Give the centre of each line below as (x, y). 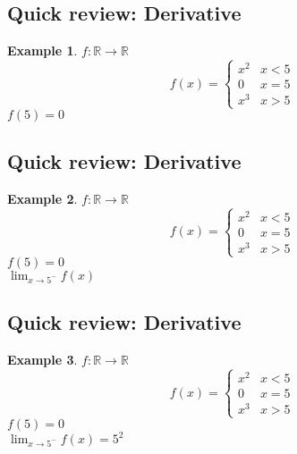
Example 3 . (42, 360)
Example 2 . (42, 198)
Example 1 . (42, 50)
